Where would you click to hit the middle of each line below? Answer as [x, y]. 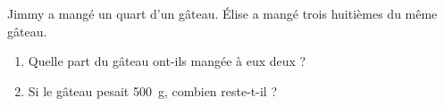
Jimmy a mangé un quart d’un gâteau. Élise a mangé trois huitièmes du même [222, 13]
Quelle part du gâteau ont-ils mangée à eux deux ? [167, 61]
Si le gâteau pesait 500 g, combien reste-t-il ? [153, 90]
